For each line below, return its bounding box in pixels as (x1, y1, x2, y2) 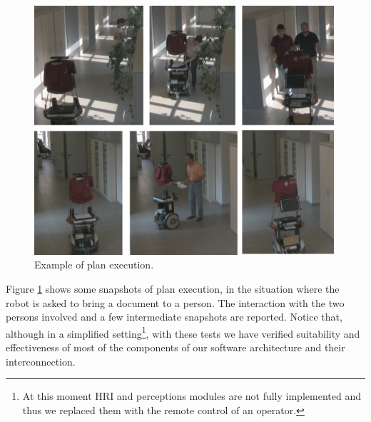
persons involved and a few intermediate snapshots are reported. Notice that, (6, 309, 342, 324)
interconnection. (6, 353, 76, 368)
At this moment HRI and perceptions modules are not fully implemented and (22, 388, 361, 403)
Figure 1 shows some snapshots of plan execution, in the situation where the (6, 281, 340, 296)
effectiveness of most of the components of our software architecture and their (6, 339, 345, 354)
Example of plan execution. (34, 257, 154, 272)
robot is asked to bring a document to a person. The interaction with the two (6, 295, 345, 310)
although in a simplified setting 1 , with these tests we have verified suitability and (6, 323, 360, 341)
